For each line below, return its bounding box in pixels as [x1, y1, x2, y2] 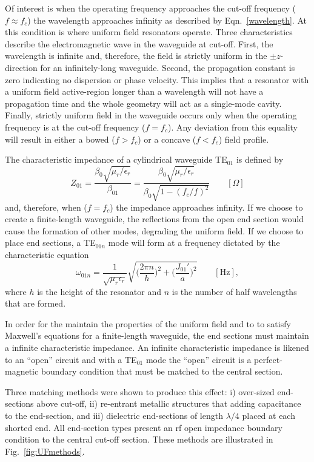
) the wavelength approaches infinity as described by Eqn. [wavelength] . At [27, 13, 307, 26]
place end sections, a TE [5, 236, 96, 249]
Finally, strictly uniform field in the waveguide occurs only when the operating [5, 109, 297, 121]
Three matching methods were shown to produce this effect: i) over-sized [5, 385, 275, 398]
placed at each [242, 409, 295, 421]
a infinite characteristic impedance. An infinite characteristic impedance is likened [5, 341, 309, 354]
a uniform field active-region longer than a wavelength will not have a [5, 85, 264, 98]
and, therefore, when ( [5, 200, 87, 213]
